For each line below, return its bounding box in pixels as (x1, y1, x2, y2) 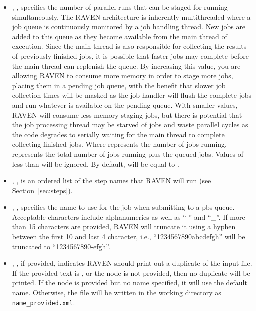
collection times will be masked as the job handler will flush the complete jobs (12, 90, 252, 100)
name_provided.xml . (12, 297, 75, 307)
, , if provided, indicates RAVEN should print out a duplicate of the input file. (12, 258, 252, 268)
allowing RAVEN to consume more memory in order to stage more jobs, (12, 70, 233, 81)
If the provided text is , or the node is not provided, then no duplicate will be (12, 267, 250, 278)
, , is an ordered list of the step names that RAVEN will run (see (12, 175, 211, 186)
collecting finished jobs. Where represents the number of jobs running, (12, 139, 227, 149)
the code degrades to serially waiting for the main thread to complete (12, 129, 225, 139)
